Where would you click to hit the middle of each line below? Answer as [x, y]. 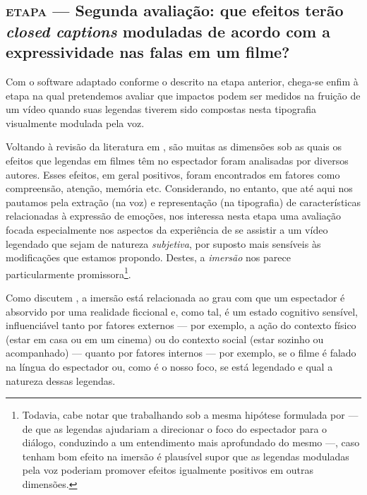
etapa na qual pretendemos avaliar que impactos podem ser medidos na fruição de [183, 95]
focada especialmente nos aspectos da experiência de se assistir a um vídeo [167, 229]
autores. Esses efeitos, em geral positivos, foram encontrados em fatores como [173, 174]
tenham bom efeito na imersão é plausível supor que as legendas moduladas [186, 456]
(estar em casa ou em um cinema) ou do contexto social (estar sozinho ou [165, 339]
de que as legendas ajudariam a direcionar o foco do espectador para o [175, 428]
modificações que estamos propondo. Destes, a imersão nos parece [148, 257]
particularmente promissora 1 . [68, 273]
